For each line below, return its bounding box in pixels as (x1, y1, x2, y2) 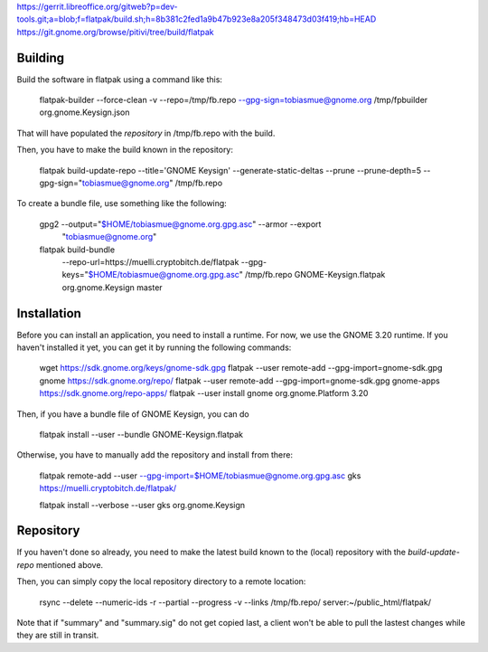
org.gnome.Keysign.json (39, 107, 130, 118)
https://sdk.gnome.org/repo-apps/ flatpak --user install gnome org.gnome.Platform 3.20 (39, 388, 369, 399)
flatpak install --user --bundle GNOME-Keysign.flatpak (39, 430, 244, 440)
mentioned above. (36, 559, 104, 570)
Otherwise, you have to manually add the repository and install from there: (16, 449, 294, 460)
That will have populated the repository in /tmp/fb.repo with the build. (16, 128, 276, 138)
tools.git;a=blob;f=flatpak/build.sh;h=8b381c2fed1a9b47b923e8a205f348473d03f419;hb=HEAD (16, 14, 377, 24)
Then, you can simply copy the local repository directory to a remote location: (16, 576, 306, 587)
